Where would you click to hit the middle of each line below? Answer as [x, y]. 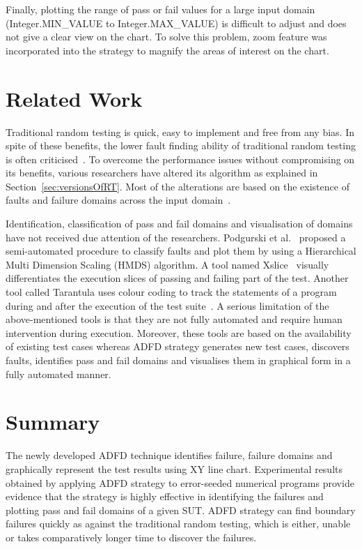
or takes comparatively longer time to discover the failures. [131, 537]
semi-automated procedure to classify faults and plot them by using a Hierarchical [181, 251]
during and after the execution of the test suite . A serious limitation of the [167, 305]
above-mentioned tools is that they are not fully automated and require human [174, 319]
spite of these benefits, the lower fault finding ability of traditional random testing [181, 145]
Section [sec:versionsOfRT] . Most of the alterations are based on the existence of [178, 186]
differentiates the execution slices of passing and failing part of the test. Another [177, 278]
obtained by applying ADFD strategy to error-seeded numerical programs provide [180, 482]
